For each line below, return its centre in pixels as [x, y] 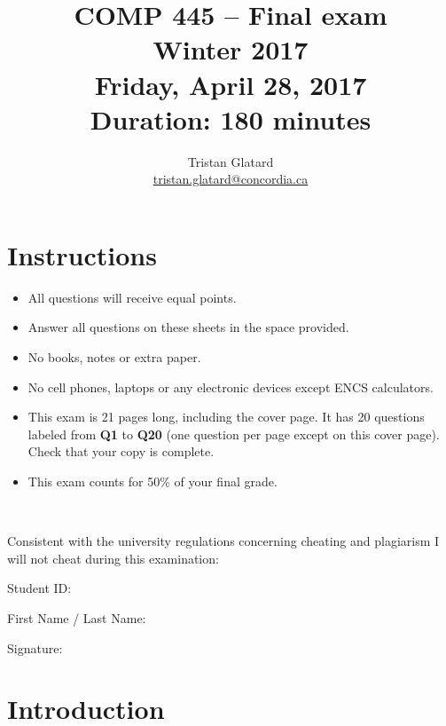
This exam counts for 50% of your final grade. [153, 481]
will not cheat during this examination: [113, 558]
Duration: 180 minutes [231, 118]
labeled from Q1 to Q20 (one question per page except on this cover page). [234, 434]
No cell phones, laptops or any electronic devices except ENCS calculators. [231, 387]
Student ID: [39, 588]
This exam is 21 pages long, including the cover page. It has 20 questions [226, 417]
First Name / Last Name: [77, 617]
